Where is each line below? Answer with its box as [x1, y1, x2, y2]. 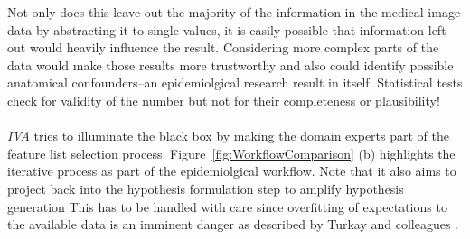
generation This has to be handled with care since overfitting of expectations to [7, 197, 447, 216]
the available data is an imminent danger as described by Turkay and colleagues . [7, 215, 458, 234]
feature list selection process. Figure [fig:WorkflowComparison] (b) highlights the [7, 143, 456, 162]
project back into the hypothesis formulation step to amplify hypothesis [7, 179, 404, 198]
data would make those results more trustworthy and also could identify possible [7, 55, 454, 74]
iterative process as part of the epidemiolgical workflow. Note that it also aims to [7, 161, 456, 180]
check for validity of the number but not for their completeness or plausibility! [7, 90, 440, 109]
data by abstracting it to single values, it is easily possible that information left [7, 20, 446, 39]
